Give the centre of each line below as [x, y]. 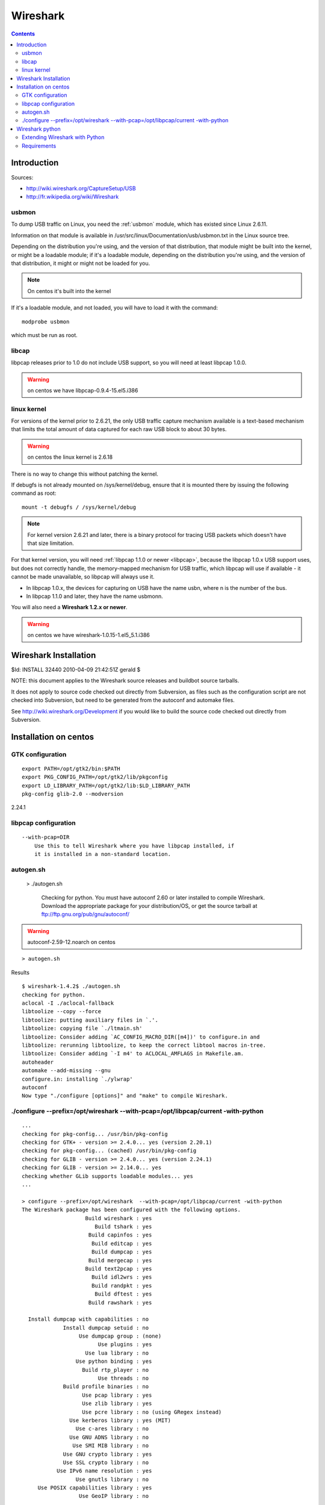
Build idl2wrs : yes [122, 1277]
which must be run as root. [44, 335]
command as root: [34, 493]
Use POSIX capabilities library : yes [95, 1488]
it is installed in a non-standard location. [103, 854]
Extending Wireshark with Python [63, 137]
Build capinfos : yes [120, 1235]
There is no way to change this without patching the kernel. [85, 474]
